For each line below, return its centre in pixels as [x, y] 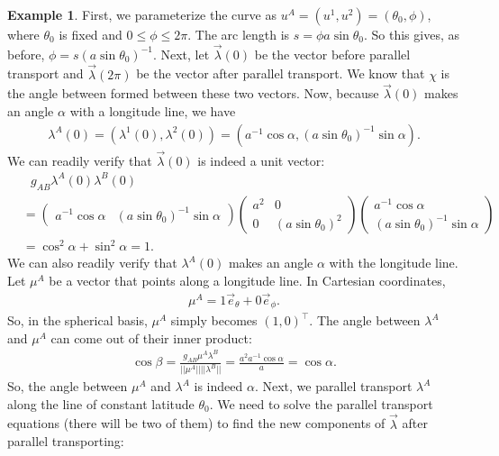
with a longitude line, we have [153, 111]
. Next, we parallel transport [333, 386]
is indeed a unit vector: [261, 160]
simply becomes [214, 320]
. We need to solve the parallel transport [321, 403]
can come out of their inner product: [151, 337]
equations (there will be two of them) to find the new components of [196, 423]
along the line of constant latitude [101, 403]
